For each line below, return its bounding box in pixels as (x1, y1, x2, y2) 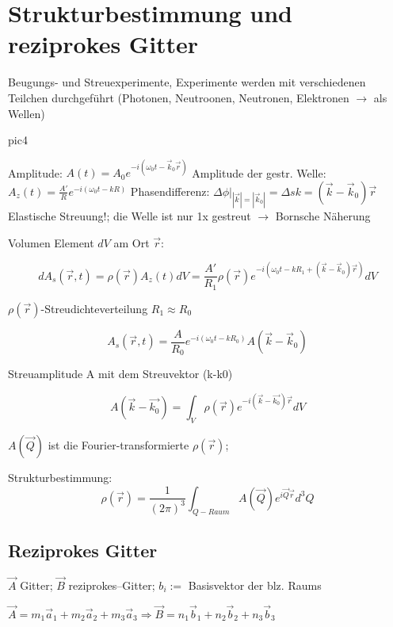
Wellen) (8, 105, 45, 121)
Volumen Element (8, 234, 94, 250)
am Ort (113, 234, 150, 250)
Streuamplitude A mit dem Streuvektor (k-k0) (8, 365, 233, 382)
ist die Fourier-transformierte (48, 437, 189, 453)
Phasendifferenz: (130, 182, 210, 199)
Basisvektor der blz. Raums (188, 576, 322, 593)
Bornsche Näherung (275, 207, 371, 224)
